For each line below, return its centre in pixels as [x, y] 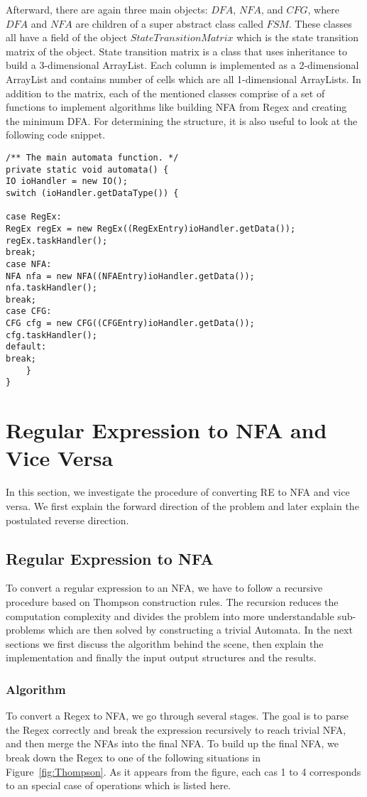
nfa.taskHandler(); [51, 288]
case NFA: [29, 264]
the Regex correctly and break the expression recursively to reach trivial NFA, [176, 729]
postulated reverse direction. [67, 520]
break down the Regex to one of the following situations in [133, 757]
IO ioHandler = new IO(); [67, 181]
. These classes [320, 23]
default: [26, 347]
